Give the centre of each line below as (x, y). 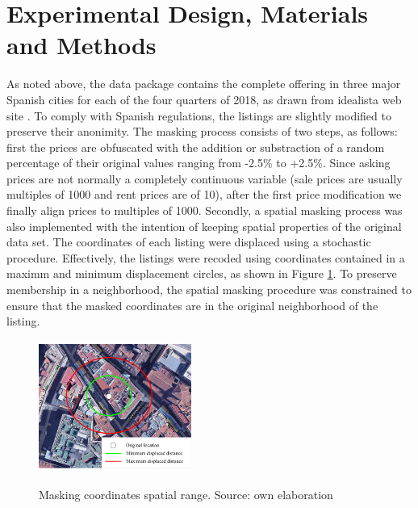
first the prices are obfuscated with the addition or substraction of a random (196, 147)
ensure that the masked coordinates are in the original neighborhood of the (192, 305)
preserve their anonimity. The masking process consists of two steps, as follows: (202, 131)
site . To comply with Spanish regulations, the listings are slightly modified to (199, 115)
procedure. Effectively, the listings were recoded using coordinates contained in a (206, 257)
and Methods (82, 45)
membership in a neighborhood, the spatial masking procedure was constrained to (209, 290)
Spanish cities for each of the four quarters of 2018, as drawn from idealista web (204, 99)
